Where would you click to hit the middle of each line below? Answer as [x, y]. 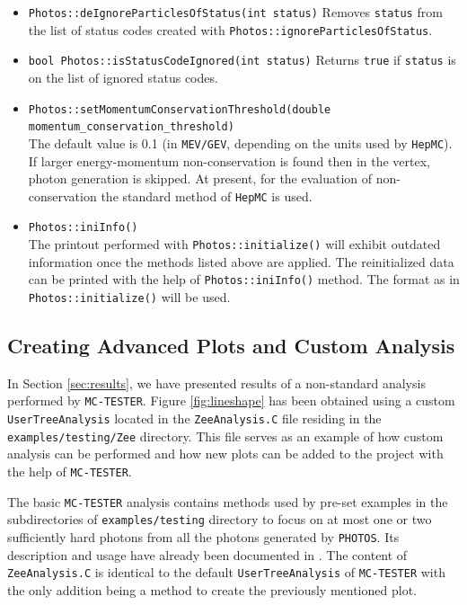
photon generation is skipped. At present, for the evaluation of [200, 178]
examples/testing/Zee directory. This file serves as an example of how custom [225, 436]
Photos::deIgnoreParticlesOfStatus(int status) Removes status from [235, 12]
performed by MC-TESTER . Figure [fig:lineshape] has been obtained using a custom [231, 400]
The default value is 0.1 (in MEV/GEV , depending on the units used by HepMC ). [240, 142]
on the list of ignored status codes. [123, 77]
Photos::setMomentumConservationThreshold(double [180, 109]
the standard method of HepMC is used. [207, 196]
